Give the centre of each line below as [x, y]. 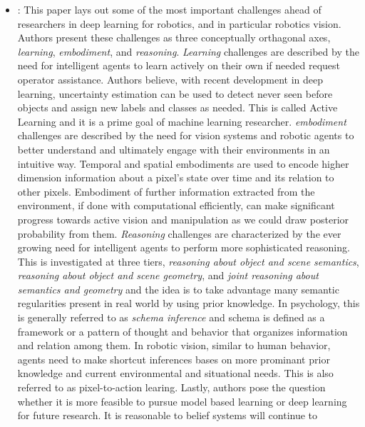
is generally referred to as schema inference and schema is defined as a [171, 317]
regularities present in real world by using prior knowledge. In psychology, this [189, 303]
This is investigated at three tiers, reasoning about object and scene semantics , [188, 261]
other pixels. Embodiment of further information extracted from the [166, 191]
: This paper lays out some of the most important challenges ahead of [169, 9]
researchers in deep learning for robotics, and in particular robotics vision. [179, 23]
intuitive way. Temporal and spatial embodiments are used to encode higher [183, 163]
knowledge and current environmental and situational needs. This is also [175, 373]
